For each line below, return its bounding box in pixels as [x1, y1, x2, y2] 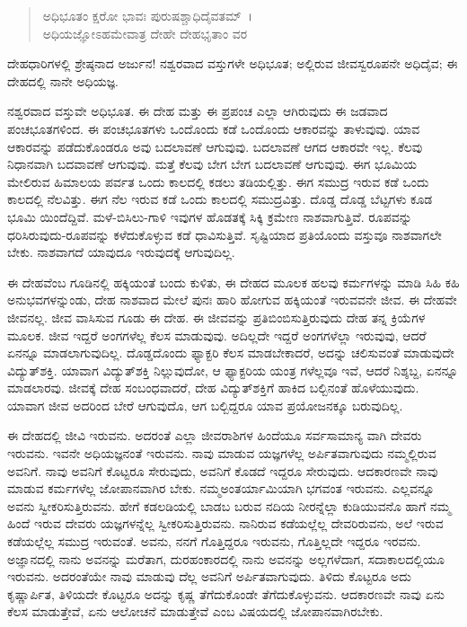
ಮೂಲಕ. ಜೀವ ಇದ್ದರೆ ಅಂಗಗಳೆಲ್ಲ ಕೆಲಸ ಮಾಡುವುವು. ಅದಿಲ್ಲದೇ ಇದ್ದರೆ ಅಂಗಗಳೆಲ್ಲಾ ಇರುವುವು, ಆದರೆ [7, 325, 427, 344]
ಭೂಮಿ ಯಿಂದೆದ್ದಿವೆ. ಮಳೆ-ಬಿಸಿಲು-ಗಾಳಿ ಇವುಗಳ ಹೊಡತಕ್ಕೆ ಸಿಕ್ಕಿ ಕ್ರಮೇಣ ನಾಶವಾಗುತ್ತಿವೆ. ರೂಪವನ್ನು [7, 207, 412, 225]
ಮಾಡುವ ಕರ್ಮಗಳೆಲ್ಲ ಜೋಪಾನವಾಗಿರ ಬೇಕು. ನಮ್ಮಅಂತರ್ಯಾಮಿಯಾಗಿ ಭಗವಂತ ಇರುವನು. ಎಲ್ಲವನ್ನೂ [7, 479, 435, 498]
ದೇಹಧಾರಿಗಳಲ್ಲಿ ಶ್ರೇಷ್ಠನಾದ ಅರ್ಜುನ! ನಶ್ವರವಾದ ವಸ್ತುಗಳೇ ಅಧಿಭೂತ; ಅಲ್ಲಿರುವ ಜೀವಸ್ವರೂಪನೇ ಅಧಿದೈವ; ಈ [7, 54, 458, 73]
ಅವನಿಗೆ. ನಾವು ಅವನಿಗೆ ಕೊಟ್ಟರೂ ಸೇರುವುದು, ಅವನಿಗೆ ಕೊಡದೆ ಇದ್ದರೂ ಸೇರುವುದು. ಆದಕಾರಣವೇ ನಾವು [7, 461, 438, 480]
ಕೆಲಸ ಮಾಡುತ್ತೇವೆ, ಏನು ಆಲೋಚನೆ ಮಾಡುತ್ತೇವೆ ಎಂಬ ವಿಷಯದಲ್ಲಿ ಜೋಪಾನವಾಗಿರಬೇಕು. [7, 602, 383, 621]
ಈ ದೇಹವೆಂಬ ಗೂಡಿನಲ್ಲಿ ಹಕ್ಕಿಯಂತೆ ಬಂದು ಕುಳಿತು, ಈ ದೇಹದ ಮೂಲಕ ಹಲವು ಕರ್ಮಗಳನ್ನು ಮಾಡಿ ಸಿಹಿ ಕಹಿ [7, 272, 460, 291]
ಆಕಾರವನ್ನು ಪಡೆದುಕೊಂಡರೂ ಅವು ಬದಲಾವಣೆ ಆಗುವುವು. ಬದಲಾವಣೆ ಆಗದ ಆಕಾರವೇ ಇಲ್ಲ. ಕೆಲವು [7, 137, 423, 155]
